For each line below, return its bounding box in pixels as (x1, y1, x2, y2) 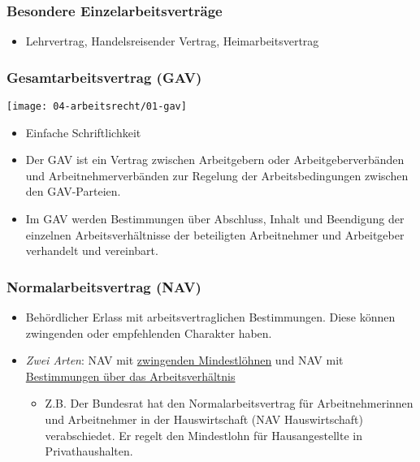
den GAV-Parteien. (25, 183, 121, 200)
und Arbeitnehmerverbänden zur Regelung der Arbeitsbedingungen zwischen (25, 166, 409, 184)
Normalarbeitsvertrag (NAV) (6, 276, 201, 296)
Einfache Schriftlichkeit (25, 123, 141, 140)
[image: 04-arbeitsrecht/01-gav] (6, 101, 187, 113)
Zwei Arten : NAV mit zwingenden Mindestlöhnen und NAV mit (25, 352, 344, 369)
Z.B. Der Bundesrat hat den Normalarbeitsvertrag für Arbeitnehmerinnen (45, 395, 414, 412)
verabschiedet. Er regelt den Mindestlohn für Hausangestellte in (45, 426, 362, 443)
